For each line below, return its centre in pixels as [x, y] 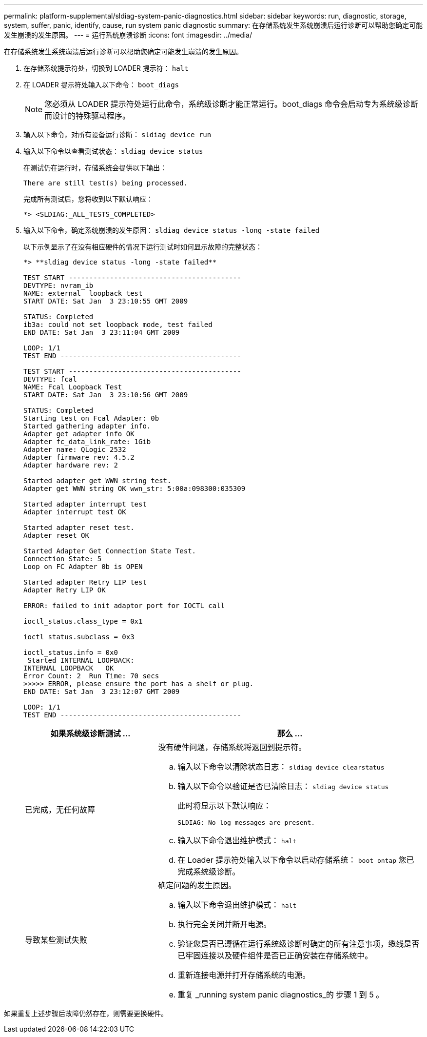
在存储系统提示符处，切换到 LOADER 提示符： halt [106, 68]
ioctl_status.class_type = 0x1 [83, 621]
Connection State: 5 [63, 559]
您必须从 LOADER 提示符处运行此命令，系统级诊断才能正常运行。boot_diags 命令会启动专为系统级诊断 [231, 104]
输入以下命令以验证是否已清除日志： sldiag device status [283, 786]
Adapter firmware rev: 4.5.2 [79, 457]
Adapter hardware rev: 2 [71, 465]
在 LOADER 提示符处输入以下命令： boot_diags [101, 85]
